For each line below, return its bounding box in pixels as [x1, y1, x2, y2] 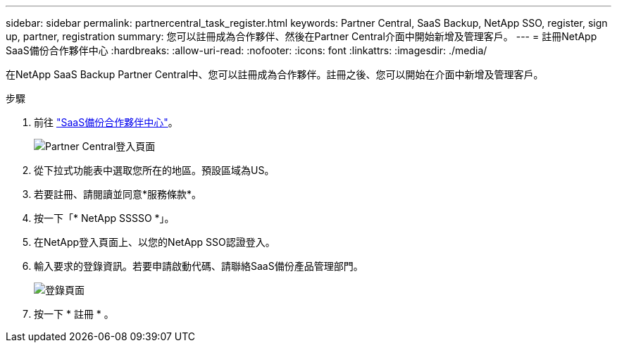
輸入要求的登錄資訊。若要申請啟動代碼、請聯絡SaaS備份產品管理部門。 [34, 260, 363, 272]
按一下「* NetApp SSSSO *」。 [34, 212, 175, 224]
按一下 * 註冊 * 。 [34, 308, 114, 320]
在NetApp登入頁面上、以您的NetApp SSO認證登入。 [34, 236, 275, 248]
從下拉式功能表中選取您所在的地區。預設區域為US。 [34, 164, 275, 176]
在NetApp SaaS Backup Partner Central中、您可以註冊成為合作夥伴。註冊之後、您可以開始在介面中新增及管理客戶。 [6, 68, 544, 80]
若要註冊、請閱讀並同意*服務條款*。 [34, 188, 202, 200]
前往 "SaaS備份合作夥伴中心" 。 [34, 116, 178, 128]
